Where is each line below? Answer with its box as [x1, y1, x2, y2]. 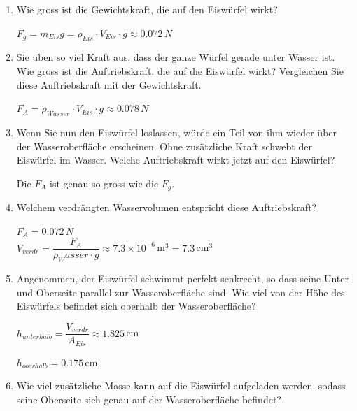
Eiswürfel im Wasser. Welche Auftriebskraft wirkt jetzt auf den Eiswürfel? [16, 152, 335, 167]
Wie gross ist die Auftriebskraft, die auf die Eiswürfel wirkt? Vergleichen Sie [16, 63, 344, 78]
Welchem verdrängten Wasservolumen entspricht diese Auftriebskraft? [16, 200, 317, 215]
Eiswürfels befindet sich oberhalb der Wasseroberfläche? [16, 298, 256, 313]
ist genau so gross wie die [50, 175, 159, 190]
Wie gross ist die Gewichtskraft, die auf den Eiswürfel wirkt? [16, 2, 278, 16]
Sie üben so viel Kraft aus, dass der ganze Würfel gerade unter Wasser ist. [16, 50, 335, 64]
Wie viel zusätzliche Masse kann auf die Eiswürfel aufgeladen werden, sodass [16, 378, 346, 393]
